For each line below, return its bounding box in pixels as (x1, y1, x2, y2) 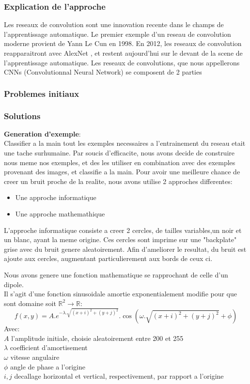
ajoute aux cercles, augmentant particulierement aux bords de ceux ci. (4, 253, 213, 263)
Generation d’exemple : (4, 128, 81, 138)
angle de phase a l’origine (10, 361, 85, 371)
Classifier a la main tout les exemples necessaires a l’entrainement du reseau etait (4, 138, 246, 148)
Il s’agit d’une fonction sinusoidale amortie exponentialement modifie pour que (4, 289, 237, 299)
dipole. (4, 279, 24, 289)
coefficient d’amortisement (10, 342, 88, 353)
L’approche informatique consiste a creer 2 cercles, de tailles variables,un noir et (4, 225, 242, 235)
